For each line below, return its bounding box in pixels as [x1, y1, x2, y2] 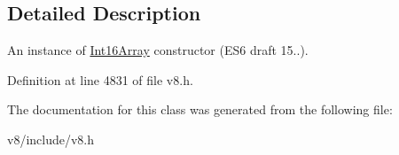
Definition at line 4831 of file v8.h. [7, 70, 193, 89]
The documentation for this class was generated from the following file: [7, 100, 393, 119]
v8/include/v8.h [7, 129, 95, 148]
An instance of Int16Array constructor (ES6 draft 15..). [7, 41, 309, 59]
